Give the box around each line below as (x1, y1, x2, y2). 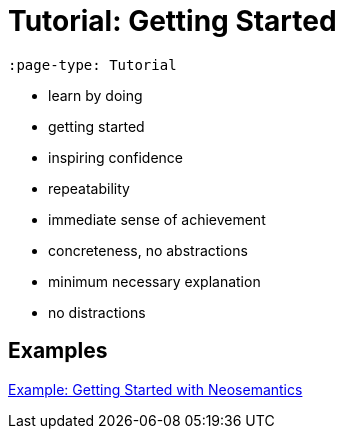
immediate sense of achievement (48, 210, 266, 228)
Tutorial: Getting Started (8, 4, 337, 38)
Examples (8, 338, 108, 364)
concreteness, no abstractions (48, 241, 248, 259)
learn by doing (48, 86, 143, 104)
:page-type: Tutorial (8, 56, 177, 73)
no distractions (48, 303, 146, 321)
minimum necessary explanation (48, 272, 261, 290)
